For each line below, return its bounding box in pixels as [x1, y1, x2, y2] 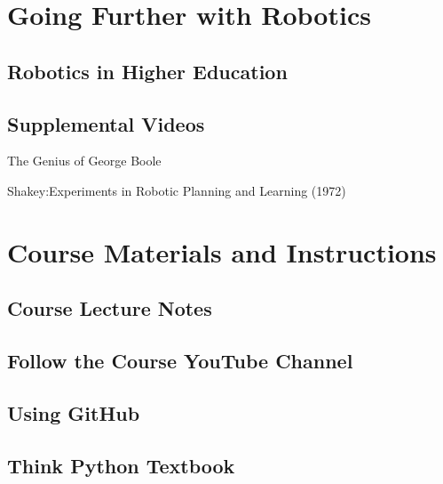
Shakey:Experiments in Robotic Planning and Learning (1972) [7, 181, 346, 199]
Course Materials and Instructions [7, 233, 437, 270]
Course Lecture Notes [7, 294, 212, 322]
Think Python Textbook [7, 451, 235, 479]
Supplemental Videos [7, 109, 205, 137]
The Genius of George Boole [7, 151, 162, 170]
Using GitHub [7, 399, 140, 426]
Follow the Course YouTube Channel [7, 347, 353, 375]
